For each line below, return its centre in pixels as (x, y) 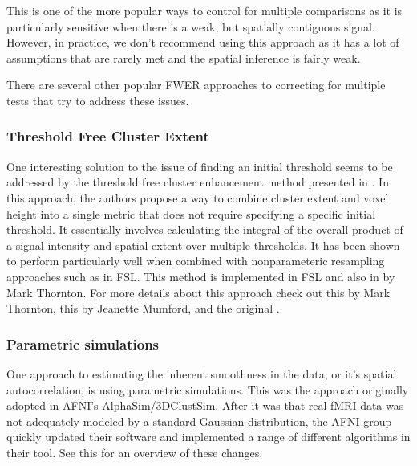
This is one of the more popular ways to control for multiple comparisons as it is (204, 10)
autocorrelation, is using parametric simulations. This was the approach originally (208, 389)
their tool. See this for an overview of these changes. (135, 452)
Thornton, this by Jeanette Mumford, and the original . (143, 308)
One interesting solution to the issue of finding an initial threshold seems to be (200, 166)
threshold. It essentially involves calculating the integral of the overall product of (205, 229)
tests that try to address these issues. (98, 100)
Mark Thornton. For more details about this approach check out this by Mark (198, 292)
